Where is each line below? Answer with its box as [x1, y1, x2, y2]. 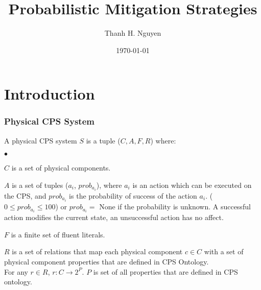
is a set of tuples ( [12, 179, 68, 190]
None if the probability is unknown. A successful [99, 201, 251, 212]
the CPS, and [4, 190, 46, 201]
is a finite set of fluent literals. [11, 229, 105, 239]
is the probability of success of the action [69, 190, 197, 201]
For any [4, 266, 28, 277]
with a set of [204, 246, 244, 257]
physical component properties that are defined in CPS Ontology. [4, 256, 209, 267]
